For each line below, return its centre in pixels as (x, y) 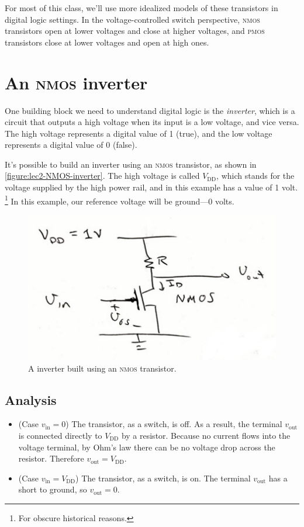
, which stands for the (255, 176)
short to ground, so (53, 489)
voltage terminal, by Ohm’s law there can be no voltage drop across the (147, 447)
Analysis (31, 399)
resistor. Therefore (51, 458)
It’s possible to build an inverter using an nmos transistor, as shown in (131, 164)
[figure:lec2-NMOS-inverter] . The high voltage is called (102, 176)
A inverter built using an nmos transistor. (102, 368)
